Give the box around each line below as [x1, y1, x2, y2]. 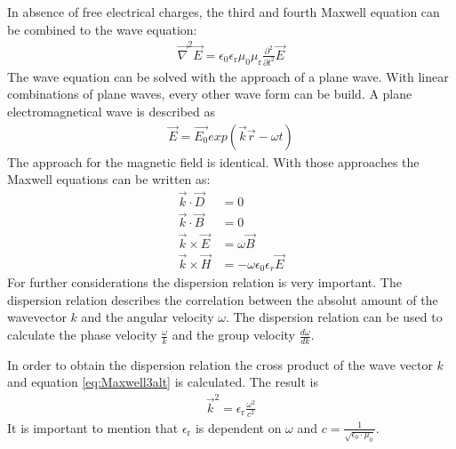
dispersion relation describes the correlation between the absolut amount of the [7, 290, 438, 309]
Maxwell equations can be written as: [7, 170, 211, 188]
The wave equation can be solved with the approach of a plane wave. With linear [7, 67, 449, 85]
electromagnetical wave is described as [7, 102, 215, 120]
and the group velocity [172, 325, 295, 344]
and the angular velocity [81, 308, 214, 326]
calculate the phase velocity [7, 325, 157, 344]
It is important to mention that [7, 418, 179, 437]
